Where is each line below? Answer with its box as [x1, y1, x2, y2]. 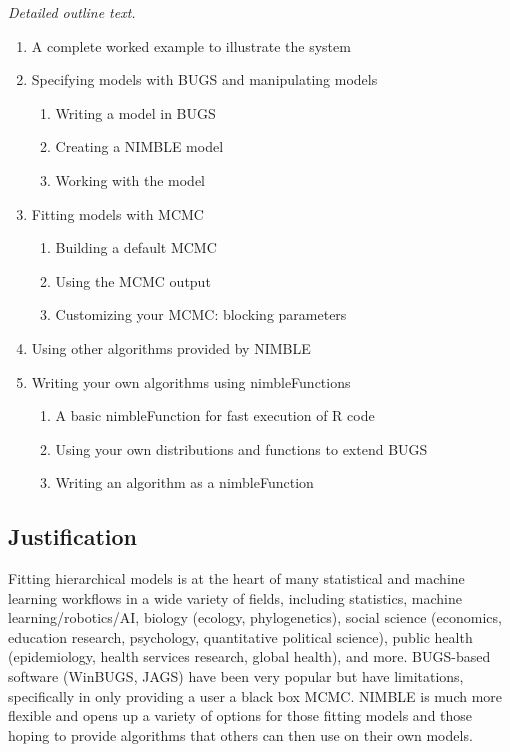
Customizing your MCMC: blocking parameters [55, 304, 347, 325]
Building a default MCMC [55, 237, 217, 258]
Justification [8, 521, 137, 552]
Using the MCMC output [55, 270, 211, 291]
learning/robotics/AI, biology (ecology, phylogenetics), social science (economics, [8, 607, 502, 628]
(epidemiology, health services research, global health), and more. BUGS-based [8, 646, 491, 667]
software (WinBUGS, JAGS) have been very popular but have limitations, [8, 666, 464, 687]
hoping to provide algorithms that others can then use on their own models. [8, 724, 473, 745]
